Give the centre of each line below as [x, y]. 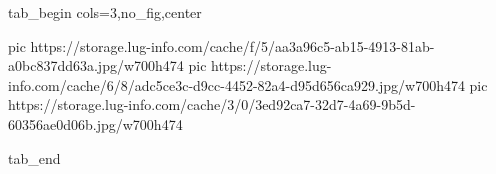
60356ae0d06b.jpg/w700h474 [95, 123]
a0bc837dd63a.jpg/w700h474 [96, 65]
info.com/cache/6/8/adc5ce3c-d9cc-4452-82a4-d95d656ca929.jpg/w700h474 [236, 84]
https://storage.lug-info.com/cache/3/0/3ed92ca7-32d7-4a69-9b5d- [212, 104]
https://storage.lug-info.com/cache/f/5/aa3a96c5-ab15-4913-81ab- [232, 45]
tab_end [34, 157]
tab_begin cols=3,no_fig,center [105, 12]
